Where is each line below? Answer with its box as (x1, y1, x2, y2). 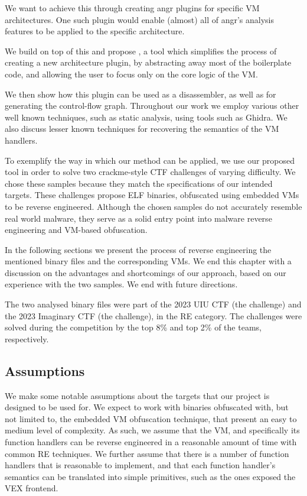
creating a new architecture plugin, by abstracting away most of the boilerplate (5, 56, 292, 69)
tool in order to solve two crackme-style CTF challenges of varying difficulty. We (5, 166, 296, 178)
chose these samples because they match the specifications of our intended (5, 177, 273, 189)
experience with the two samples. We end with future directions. (5, 278, 238, 290)
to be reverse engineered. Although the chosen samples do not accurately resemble (5, 200, 302, 212)
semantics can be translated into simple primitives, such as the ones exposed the (5, 470, 296, 482)
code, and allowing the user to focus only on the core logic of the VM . (5, 67, 258, 80)
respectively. (5, 332, 49, 345)
